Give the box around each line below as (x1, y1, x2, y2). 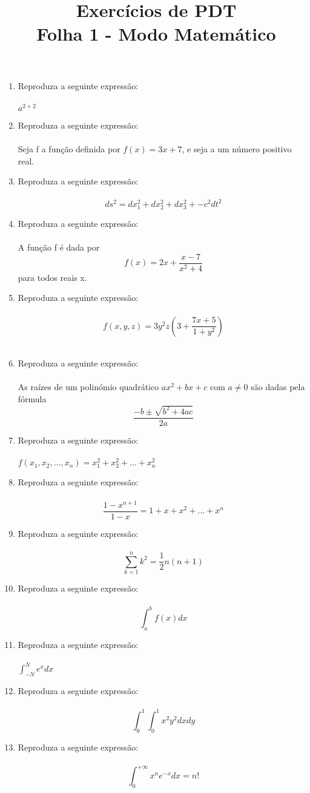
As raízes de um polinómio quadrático (18, 380, 159, 393)
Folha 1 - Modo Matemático (36, 21, 276, 46)
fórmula (18, 393, 47, 405)
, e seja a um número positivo (182, 143, 292, 155)
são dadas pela (251, 380, 305, 393)
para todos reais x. (18, 271, 87, 283)
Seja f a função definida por (18, 143, 120, 155)
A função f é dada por (18, 241, 100, 254)
